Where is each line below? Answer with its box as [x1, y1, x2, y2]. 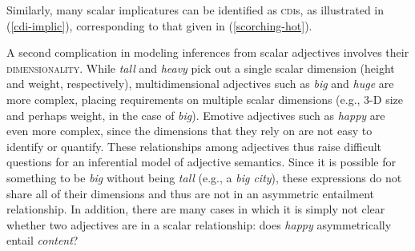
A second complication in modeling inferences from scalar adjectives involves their [6, 44, 409, 61]
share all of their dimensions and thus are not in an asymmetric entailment [6, 185, 375, 201]
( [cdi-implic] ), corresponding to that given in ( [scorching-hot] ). [6, 17, 312, 34]
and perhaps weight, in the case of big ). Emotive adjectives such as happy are [6, 106, 385, 123]
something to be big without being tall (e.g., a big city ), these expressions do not [6, 169, 402, 185]
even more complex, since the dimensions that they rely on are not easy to [6, 122, 373, 139]
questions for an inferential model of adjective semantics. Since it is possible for [6, 153, 396, 170]
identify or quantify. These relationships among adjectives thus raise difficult [6, 137, 382, 154]
